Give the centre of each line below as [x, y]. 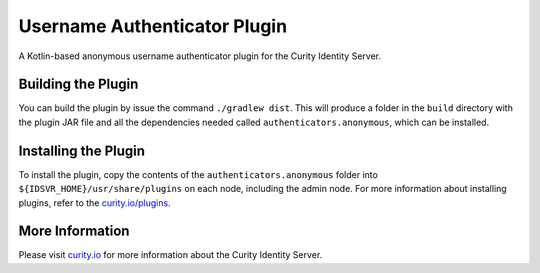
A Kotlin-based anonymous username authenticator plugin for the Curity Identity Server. [200, 56]
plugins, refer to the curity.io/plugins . [94, 202]
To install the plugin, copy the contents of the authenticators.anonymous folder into [198, 174]
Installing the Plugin [81, 150]
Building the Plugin [78, 84]
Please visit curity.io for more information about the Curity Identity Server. [170, 255]
